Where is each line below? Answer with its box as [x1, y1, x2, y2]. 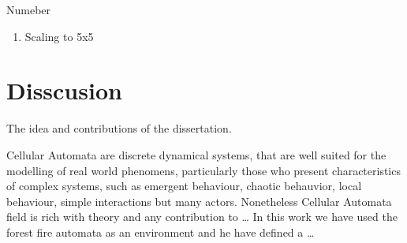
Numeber [6, 2, 51, 17]
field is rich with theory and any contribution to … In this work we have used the [6, 208, 398, 225]
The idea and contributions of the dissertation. [6, 120, 232, 136]
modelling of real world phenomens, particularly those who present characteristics [6, 162, 401, 178]
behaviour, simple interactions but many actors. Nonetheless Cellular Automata [6, 193, 392, 209]
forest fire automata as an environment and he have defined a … [6, 223, 315, 240]
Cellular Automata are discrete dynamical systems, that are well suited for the [6, 146, 386, 163]
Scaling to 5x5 [24, 28, 94, 44]
